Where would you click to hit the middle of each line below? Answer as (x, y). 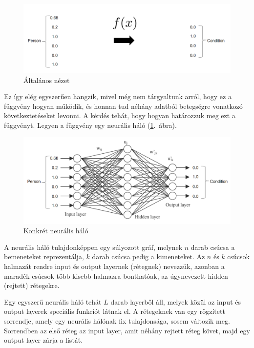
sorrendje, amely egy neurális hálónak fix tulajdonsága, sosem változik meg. (117, 320)
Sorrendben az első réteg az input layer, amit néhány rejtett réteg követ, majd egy (127, 330)
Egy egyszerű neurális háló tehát (53, 301)
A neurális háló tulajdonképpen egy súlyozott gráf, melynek (93, 247)
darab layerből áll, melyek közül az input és (176, 301)
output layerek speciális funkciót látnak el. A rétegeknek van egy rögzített (115, 311)
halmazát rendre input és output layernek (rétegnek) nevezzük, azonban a (114, 266)
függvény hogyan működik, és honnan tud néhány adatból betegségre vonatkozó (123, 106)
